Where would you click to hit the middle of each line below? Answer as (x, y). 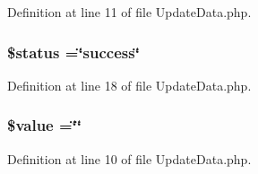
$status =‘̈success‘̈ (73, 52)
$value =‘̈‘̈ (45, 125)
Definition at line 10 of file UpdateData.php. (129, 158)
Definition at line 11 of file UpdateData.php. (129, 12)
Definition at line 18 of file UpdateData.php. (129, 85)
